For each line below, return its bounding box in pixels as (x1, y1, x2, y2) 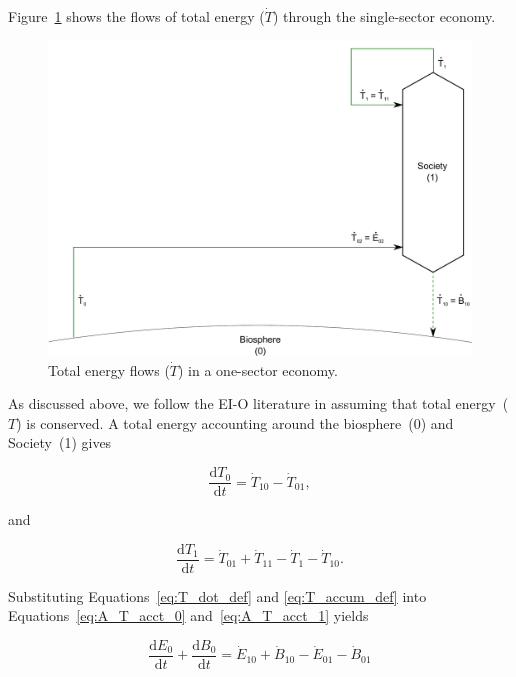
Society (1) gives (8, 432, 112, 453)
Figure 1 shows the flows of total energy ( (8, 6, 265, 26)
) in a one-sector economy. (178, 359, 338, 380)
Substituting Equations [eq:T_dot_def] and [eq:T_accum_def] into (8, 585, 427, 606)
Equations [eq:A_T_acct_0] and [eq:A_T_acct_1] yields (8, 605, 369, 626)
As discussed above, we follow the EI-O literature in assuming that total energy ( (8, 393, 509, 414)
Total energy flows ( (48, 359, 170, 380)
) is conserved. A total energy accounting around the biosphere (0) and (16, 412, 454, 433)
